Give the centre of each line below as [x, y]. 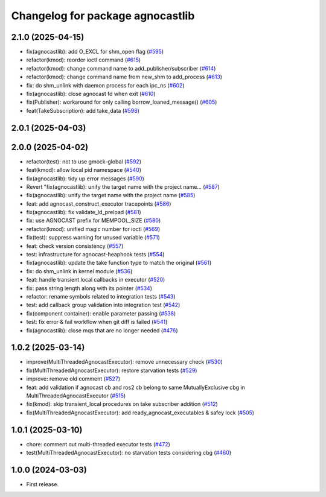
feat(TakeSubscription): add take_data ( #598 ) [83, 110]
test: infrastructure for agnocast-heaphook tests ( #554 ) [95, 255]
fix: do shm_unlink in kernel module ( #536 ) [79, 271]
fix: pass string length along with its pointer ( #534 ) [89, 288]
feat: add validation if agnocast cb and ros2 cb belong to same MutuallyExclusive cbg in [136, 387]
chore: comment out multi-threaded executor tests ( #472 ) [98, 444]
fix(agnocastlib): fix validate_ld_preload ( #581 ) [84, 212]
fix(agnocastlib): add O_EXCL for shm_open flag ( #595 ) [95, 52]
